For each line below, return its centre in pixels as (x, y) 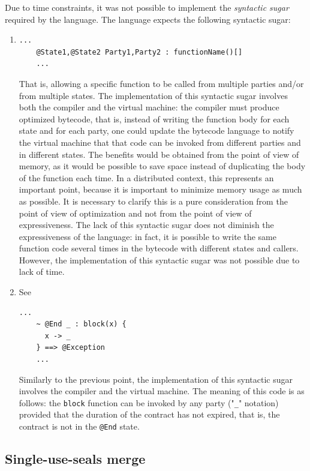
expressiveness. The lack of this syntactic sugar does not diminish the (146, 225)
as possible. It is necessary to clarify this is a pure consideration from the (153, 201)
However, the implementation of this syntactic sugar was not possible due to (159, 259)
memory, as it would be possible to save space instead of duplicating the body (162, 166)
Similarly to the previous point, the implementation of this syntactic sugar (156, 379)
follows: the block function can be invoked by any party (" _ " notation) (149, 402)
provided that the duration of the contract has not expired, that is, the (149, 414)
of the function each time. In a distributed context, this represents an (146, 177)
